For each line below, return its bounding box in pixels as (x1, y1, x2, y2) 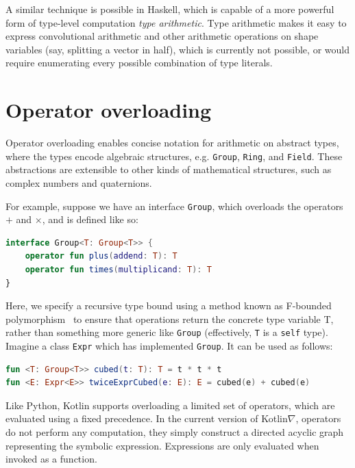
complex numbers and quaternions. (5, 175, 152, 190)
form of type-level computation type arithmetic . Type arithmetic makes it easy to (5, 15, 347, 29)
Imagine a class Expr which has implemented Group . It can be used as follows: (5, 339, 333, 352)
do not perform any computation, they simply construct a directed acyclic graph (5, 425, 344, 439)
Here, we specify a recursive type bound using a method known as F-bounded (5, 298, 332, 313)
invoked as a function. (5, 452, 97, 466)
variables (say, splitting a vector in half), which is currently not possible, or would (5, 42, 350, 56)
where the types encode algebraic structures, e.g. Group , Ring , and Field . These (5, 148, 343, 163)
